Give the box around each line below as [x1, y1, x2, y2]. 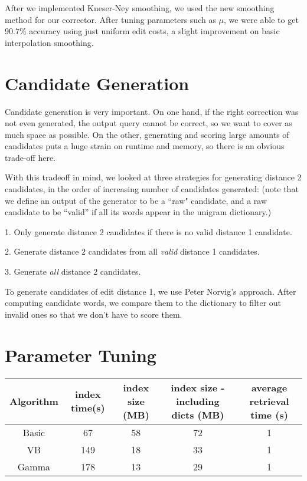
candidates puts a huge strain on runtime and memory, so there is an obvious [5, 140, 285, 152]
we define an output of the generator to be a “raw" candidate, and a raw [5, 194, 267, 206]
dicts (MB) [171, 407, 224, 421]
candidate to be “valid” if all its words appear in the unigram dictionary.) [5, 206, 272, 218]
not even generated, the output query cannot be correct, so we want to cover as [5, 117, 292, 129]
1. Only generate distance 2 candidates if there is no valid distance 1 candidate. [5, 225, 292, 238]
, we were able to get [224, 13, 299, 25]
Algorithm [9, 394, 58, 408]
